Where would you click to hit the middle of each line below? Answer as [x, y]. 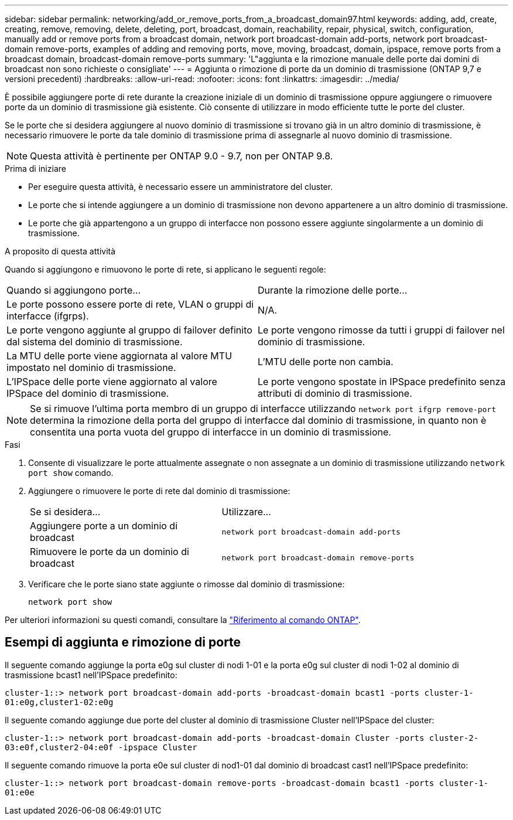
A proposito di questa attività [60, 251]
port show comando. [71, 473]
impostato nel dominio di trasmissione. [91, 368]
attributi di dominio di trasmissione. [335, 393]
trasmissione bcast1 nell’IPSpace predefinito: [91, 675]
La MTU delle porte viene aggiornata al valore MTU [119, 356]
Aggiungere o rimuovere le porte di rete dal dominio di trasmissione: [159, 491]
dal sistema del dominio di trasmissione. [95, 342]
